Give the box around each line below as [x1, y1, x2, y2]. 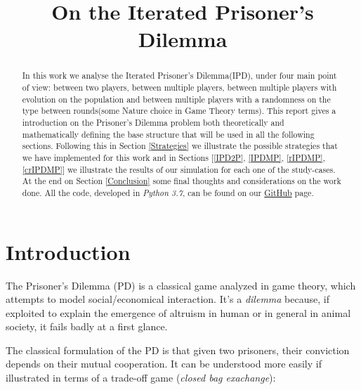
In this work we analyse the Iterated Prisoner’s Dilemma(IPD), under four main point [22, 70, 337, 82]
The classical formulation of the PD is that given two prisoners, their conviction [6, 342, 350, 357]
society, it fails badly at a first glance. [6, 319, 168, 334]
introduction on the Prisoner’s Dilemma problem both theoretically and [22, 116, 284, 128]
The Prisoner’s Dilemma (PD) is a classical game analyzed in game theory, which [6, 278, 356, 292]
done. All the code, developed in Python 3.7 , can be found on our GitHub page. [22, 186, 314, 198]
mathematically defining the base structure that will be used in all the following [22, 128, 315, 140]
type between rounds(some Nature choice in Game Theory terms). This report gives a [22, 105, 336, 117]
